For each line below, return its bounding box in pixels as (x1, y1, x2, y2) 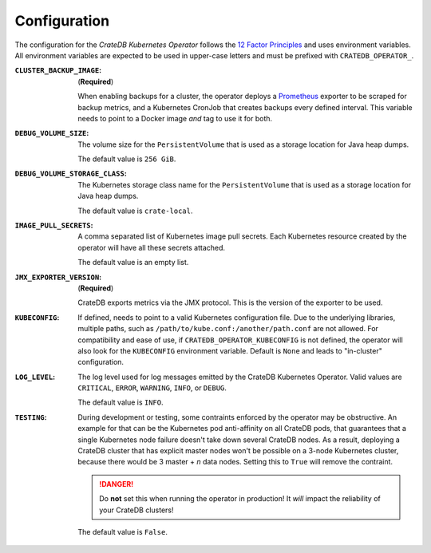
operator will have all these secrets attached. (77, 243, 226, 252)
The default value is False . (77, 527, 168, 536)
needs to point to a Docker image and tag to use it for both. (77, 113, 273, 123)
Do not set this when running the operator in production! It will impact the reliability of (99, 494, 381, 504)
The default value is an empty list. (77, 258, 189, 267)
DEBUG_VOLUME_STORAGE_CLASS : (14, 168, 127, 179)
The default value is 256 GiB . (77, 154, 176, 164)
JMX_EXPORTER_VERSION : (14, 272, 102, 282)
